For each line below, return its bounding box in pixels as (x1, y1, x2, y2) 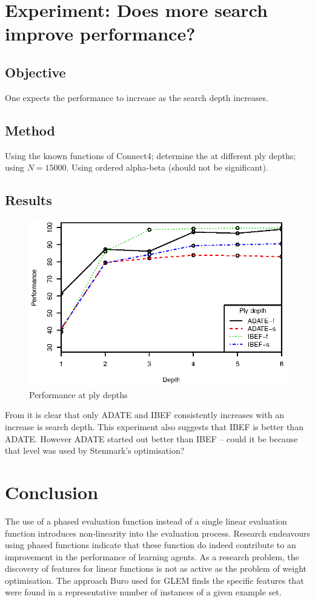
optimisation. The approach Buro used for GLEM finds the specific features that (5, 574, 304, 586)
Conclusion (5, 479, 99, 504)
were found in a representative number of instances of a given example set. (5, 586, 282, 598)
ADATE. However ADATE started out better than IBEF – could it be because (5, 432, 298, 445)
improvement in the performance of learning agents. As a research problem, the (5, 550, 299, 563)
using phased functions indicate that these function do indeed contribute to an (5, 538, 296, 551)
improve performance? (5, 21, 196, 46)
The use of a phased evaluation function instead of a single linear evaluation (5, 514, 287, 527)
